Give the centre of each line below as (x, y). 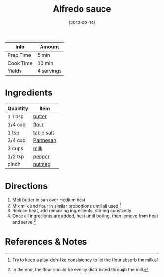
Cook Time (20, 63)
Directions (26, 186)
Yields (15, 71)
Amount (50, 46)
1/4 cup (17, 124)
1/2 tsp (16, 156)
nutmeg (42, 164)
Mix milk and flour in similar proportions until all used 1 (66, 205)
